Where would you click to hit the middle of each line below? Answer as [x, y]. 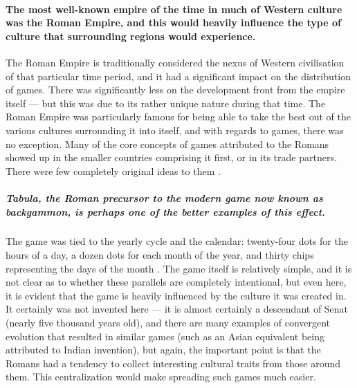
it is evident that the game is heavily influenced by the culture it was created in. [176, 295]
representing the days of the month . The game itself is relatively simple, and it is [179, 268]
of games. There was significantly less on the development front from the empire [175, 90]
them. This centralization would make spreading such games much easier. [161, 377]
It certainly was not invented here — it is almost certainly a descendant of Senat [177, 309]
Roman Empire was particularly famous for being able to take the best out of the [178, 117]
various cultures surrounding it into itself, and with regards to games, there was [175, 130]
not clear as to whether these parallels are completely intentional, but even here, [176, 282]
